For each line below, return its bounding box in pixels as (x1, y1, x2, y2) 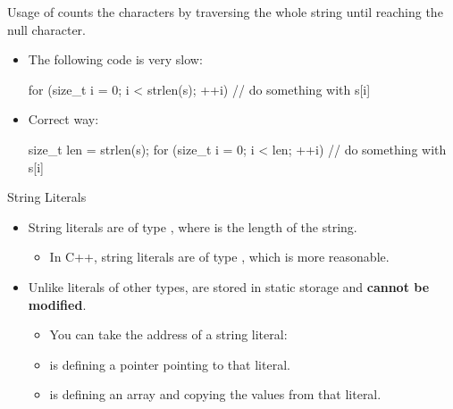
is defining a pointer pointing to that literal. (49, 355, 290, 373)
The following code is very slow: (28, 50, 203, 69)
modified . (28, 295, 87, 313)
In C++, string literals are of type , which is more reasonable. (49, 247, 390, 266)
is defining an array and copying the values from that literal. (49, 385, 382, 404)
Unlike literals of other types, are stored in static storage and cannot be (28, 277, 430, 296)
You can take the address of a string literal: (49, 325, 288, 344)
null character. (7, 20, 86, 38)
